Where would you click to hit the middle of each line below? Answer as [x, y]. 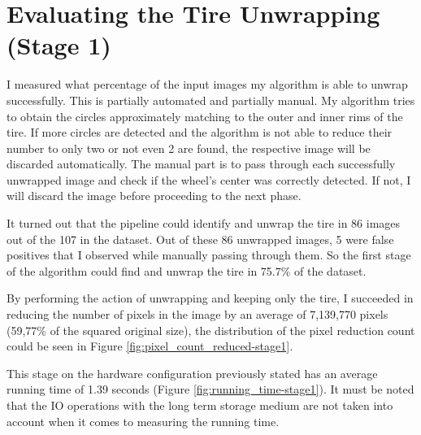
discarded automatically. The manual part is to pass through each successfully [201, 164]
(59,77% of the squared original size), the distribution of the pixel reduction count [211, 330]
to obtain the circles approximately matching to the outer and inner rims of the [205, 116]
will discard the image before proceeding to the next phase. [154, 196]
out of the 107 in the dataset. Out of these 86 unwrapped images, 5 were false [200, 239]
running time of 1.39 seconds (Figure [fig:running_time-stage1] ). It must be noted [210, 389]
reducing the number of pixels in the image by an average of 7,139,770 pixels [197, 314]
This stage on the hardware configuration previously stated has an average [192, 373]
